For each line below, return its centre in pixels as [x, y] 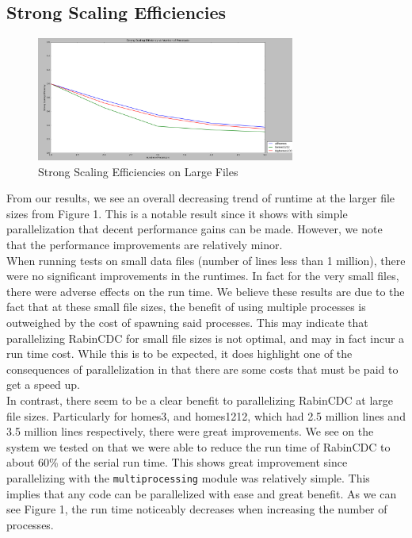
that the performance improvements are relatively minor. [145, 245]
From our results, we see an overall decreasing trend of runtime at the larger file [201, 198]
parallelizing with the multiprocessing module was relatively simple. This [188, 477]
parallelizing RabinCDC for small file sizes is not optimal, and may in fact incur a [206, 338]
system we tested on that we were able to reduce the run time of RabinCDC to [198, 446]
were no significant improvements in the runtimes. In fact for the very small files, [203, 276]
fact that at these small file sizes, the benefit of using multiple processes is [186, 307]
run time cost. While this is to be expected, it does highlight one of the [179, 354]
